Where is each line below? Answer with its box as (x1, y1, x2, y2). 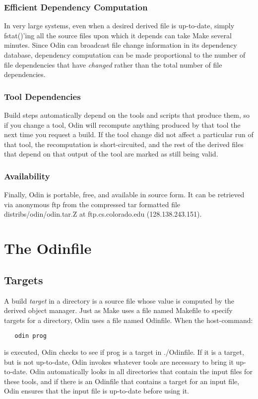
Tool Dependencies (4, 90, 81, 102)
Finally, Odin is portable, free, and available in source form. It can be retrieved (4, 189, 245, 200)
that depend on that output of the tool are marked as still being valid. (4, 149, 218, 159)
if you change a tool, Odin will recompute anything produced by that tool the (4, 119, 241, 130)
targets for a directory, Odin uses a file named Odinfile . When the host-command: (4, 315, 253, 325)
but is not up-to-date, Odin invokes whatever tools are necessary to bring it (4, 356, 234, 367)
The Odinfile (4, 238, 92, 258)
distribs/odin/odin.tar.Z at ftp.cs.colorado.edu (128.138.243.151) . (4, 209, 202, 219)
